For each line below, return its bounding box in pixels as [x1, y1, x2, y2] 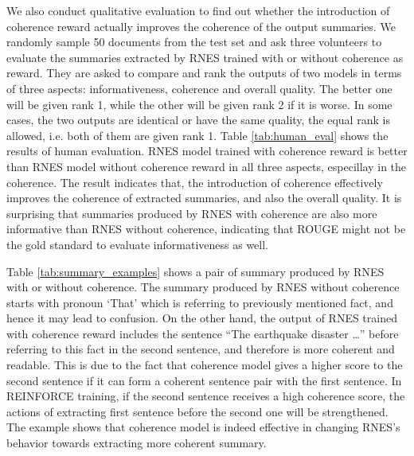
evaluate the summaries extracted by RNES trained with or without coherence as [6, 49, 404, 65]
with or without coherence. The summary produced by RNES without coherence [6, 279, 400, 295]
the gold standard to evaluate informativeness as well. [6, 236, 268, 252]
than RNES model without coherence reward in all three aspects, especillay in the [6, 158, 407, 174]
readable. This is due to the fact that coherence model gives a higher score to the [6, 357, 403, 373]
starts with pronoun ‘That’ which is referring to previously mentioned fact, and [6, 294, 393, 310]
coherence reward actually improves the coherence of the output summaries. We [6, 18, 396, 34]
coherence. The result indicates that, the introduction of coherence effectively [6, 173, 383, 190]
